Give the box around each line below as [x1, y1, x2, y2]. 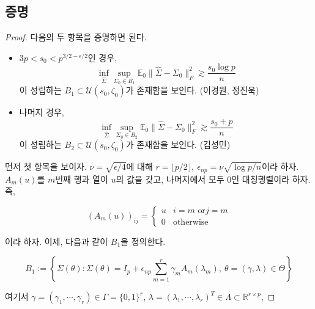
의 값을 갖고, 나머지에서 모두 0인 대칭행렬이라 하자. [116, 172, 311, 185]
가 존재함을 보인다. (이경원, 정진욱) [125, 84, 259, 96]
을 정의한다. [120, 234, 166, 247]
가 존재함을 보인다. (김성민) [125, 138, 231, 151]
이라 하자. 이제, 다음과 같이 [5, 234, 108, 247]
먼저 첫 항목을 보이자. [5, 160, 87, 173]
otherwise [172, 218, 209, 227]
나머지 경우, [19, 106, 64, 118]
